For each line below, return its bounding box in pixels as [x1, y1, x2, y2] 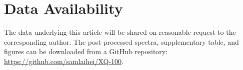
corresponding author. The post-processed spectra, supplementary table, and [4, 36, 239, 47]
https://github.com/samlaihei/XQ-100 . [4, 56, 123, 66]
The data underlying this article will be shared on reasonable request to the [4, 27, 236, 37]
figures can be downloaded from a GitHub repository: [4, 46, 168, 57]
